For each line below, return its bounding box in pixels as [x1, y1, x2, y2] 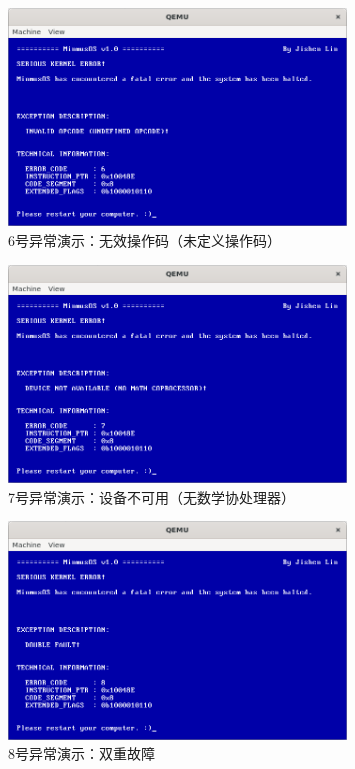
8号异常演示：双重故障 [8, 743, 155, 764]
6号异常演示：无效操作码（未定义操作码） [8, 230, 281, 251]
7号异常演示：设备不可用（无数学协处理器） [8, 486, 295, 507]
